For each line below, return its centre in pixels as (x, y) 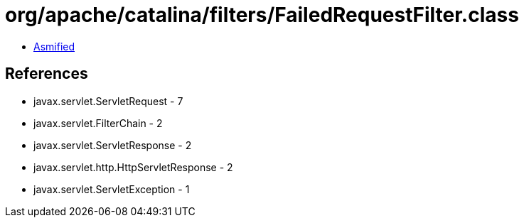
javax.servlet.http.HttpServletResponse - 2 (133, 167)
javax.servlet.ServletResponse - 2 (113, 145)
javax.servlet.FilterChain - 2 (98, 123)
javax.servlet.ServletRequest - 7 (108, 101)
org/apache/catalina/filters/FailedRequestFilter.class (262, 15)
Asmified (54, 46)
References (47, 74)
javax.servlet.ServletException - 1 (112, 189)
